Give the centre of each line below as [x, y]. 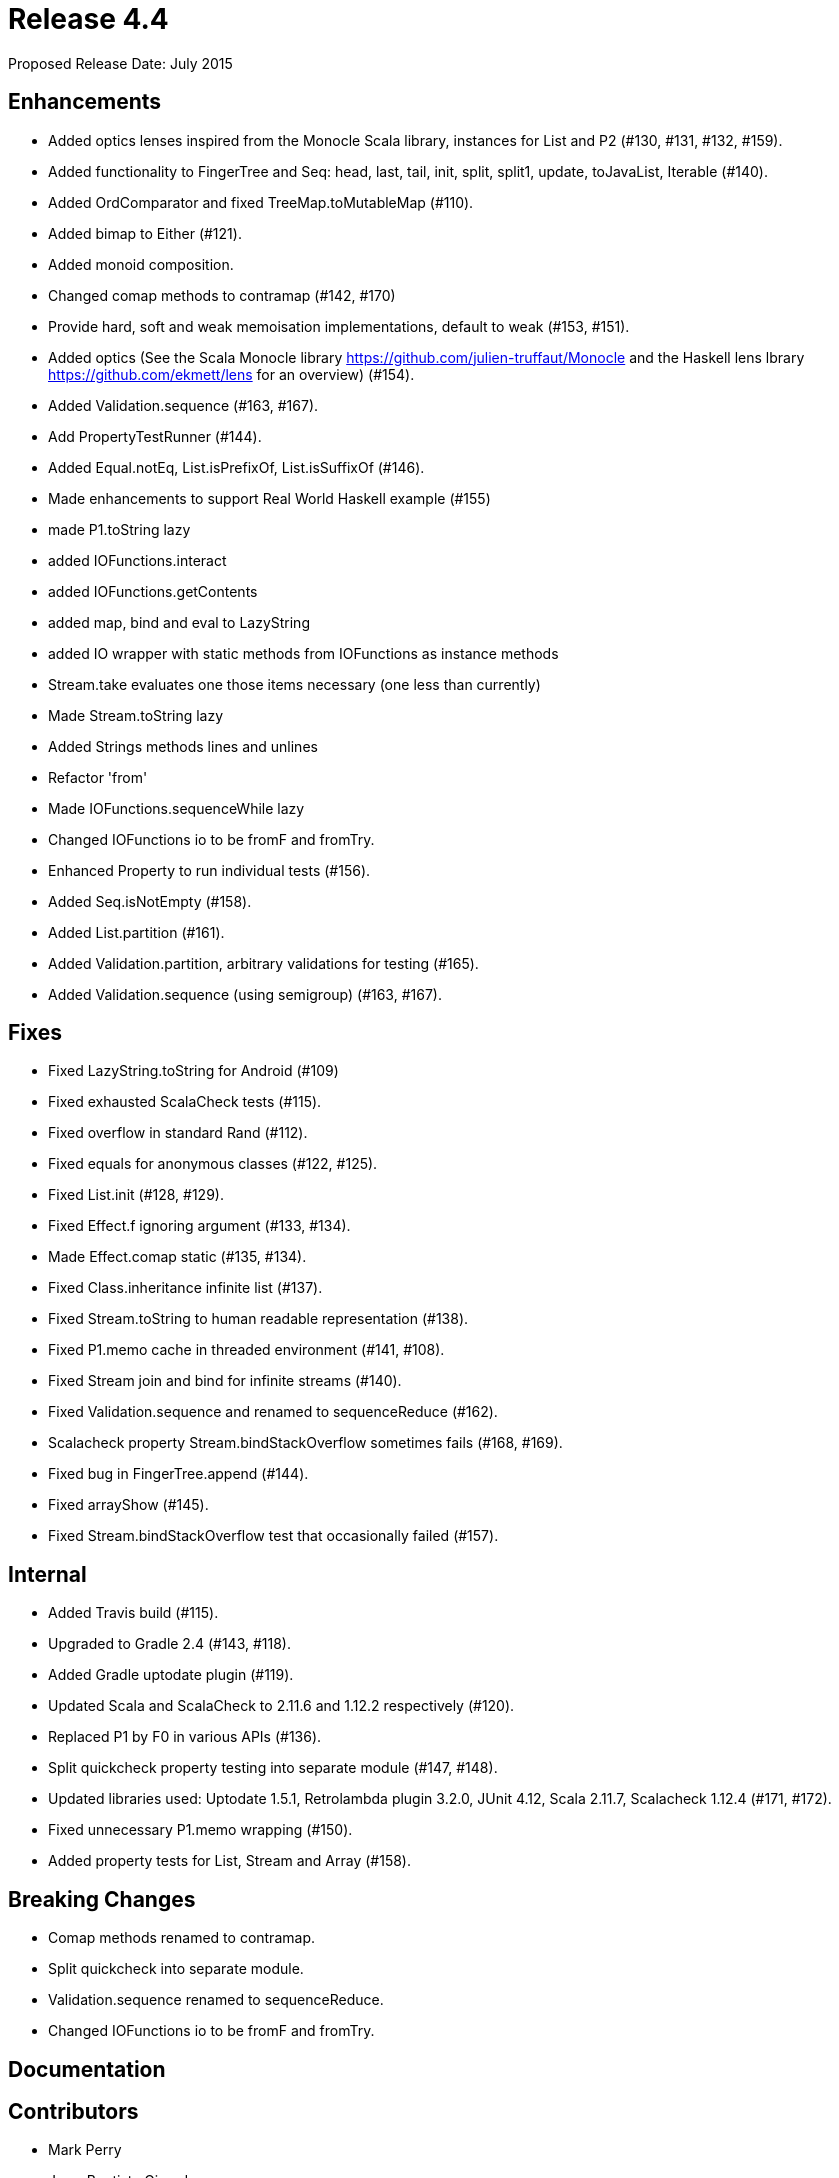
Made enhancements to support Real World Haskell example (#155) [269, 498]
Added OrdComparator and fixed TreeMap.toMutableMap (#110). [261, 202]
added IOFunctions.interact [137, 560]
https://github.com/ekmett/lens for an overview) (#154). [231, 374]
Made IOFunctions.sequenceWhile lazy [176, 808]
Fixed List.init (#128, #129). [136, 1195]
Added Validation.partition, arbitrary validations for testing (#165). [263, 963]
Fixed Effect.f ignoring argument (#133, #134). [199, 1226]
